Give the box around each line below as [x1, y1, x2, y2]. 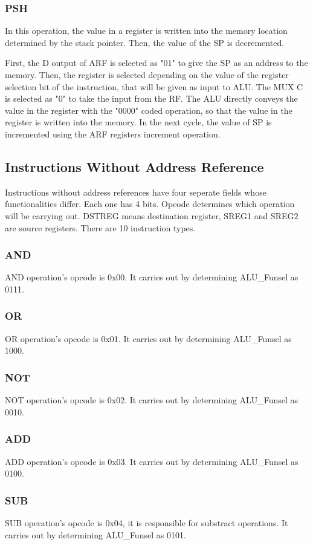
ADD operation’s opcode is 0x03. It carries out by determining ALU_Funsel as [5, 455, 298, 467]
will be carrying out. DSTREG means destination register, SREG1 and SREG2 [5, 209, 298, 222]
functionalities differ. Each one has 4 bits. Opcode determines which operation [5, 197, 295, 210]
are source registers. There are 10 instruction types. [5, 221, 196, 234]
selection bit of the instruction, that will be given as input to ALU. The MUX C [5, 80, 303, 93]
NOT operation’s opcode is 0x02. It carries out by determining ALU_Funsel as [5, 394, 298, 406]
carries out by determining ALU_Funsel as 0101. [5, 528, 186, 541]
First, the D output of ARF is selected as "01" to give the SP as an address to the [5, 56, 308, 69]
